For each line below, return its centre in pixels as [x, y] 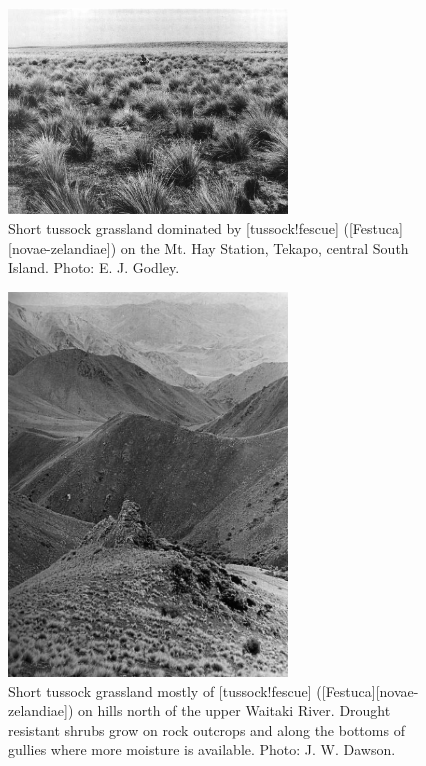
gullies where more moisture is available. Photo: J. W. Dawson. [202, 749]
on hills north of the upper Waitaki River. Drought [234, 710]
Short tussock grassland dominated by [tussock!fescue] [173, 228]
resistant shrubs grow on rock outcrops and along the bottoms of [206, 729]
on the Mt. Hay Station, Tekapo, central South [264, 247]
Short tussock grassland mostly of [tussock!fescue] [160, 690]
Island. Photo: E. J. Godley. [94, 267]
